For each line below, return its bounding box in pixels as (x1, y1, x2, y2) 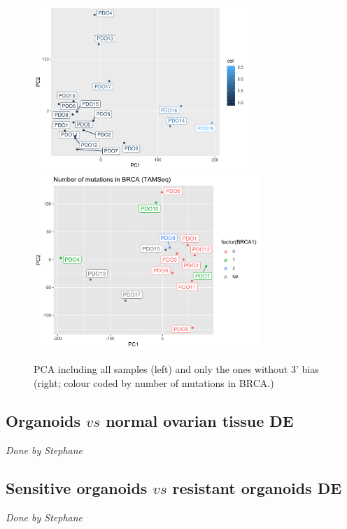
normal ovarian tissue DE (106, 409, 294, 431)
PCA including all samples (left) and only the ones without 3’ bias (34, 362, 319, 376)
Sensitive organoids (6, 477, 148, 498)
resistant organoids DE (172, 477, 342, 498)
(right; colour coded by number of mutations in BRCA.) (34, 375, 274, 390)
